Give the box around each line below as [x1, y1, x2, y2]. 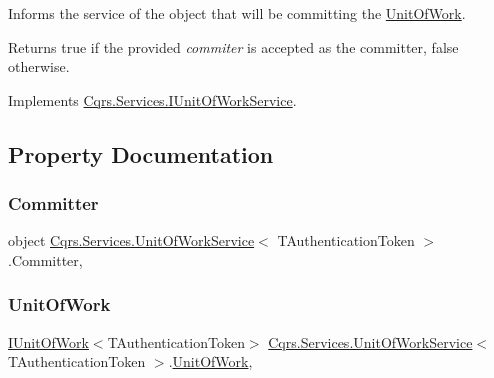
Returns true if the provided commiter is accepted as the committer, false [8, 36, 459, 57]
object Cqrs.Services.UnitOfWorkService [8, 230, 255, 251]
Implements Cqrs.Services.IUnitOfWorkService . [8, 89, 297, 110]
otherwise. [8, 56, 70, 77]
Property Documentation [8, 138, 274, 169]
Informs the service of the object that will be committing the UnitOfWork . [8, 3, 466, 23]
